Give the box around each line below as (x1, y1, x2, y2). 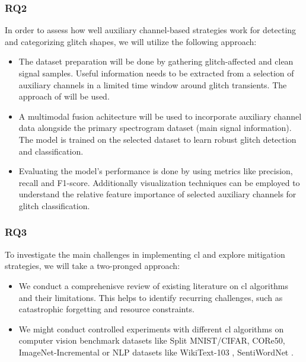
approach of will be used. (18, 90, 110, 102)
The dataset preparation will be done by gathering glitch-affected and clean (18, 55, 294, 68)
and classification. (18, 145, 84, 157)
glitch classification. (18, 199, 90, 212)
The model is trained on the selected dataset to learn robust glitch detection (18, 133, 297, 145)
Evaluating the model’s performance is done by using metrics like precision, (18, 165, 293, 177)
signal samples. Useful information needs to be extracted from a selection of (18, 67, 294, 79)
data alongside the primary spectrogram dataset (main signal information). (18, 121, 292, 134)
